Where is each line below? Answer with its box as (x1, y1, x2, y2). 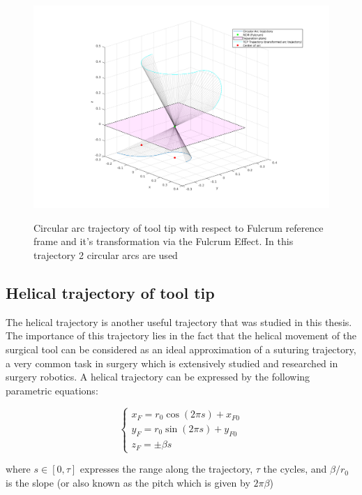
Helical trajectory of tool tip (6, 282, 215, 304)
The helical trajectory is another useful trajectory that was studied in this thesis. (6, 314, 352, 329)
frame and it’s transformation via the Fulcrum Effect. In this (33, 234, 294, 249)
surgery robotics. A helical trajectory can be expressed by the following (6, 369, 310, 384)
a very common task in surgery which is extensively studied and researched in (6, 355, 338, 370)
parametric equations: (6, 383, 98, 397)
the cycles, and (263, 461, 327, 476)
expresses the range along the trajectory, (80, 461, 253, 476)
